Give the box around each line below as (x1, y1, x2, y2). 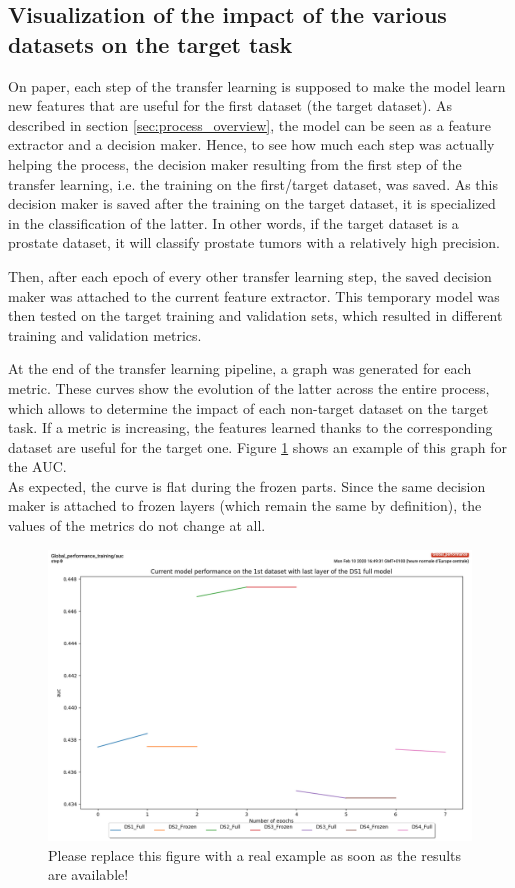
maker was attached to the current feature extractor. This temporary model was (8, 285, 500, 306)
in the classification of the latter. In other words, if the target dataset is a (8, 212, 459, 233)
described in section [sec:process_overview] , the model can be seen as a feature (8, 114, 491, 135)
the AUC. (8, 456, 67, 477)
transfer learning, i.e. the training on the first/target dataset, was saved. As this (8, 173, 498, 194)
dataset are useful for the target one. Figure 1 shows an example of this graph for (8, 436, 507, 457)
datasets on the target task (8, 28, 293, 59)
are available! (48, 864, 129, 885)
